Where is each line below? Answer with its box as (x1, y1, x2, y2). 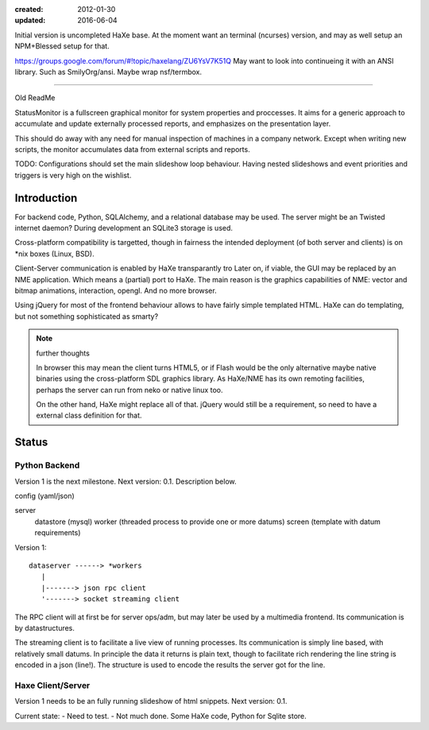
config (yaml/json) (14, 491, 75, 500)
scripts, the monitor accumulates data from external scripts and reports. (14, 144, 250, 154)
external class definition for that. (36, 410, 142, 421)
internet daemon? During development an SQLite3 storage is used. (14, 223, 234, 232)
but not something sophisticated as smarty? (14, 311, 159, 321)
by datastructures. (14, 623, 75, 632)
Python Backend (14, 460, 80, 471)
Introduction (14, 191, 78, 204)
